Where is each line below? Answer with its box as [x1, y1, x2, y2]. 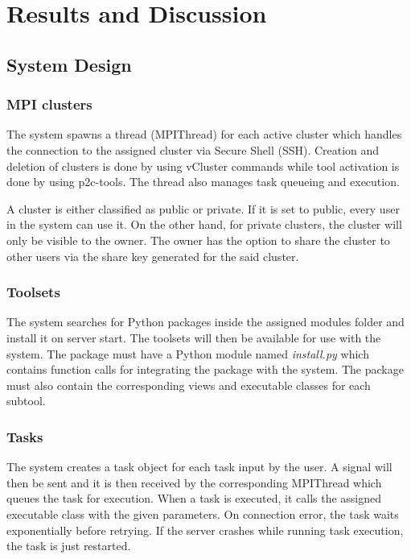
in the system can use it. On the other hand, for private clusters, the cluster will [6, 216, 402, 233]
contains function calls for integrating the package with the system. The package [6, 361, 404, 378]
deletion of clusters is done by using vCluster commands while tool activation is [6, 157, 400, 174]
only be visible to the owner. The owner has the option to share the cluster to [6, 231, 390, 248]
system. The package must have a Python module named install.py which [6, 345, 369, 362]
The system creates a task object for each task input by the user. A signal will [6, 458, 393, 475]
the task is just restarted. [6, 537, 131, 554]
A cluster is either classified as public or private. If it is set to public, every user [6, 200, 400, 217]
